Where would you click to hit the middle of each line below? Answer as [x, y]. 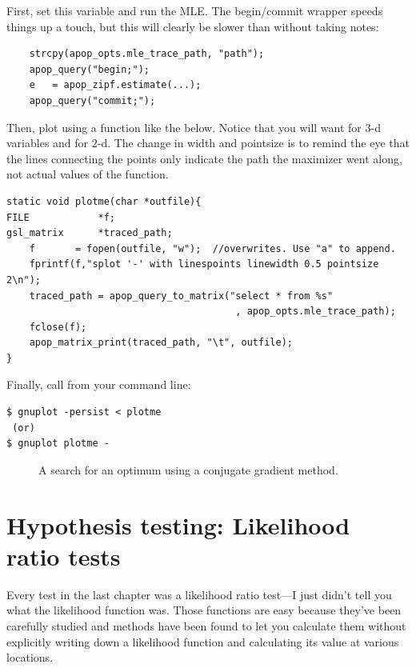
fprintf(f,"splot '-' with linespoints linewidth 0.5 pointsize [204, 264]
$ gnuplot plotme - [58, 444]
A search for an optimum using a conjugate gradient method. [188, 469]
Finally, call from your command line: [99, 384]
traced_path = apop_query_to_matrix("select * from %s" [181, 296]
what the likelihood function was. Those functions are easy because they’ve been [204, 610]
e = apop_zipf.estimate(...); [115, 85]
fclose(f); [58, 327]
